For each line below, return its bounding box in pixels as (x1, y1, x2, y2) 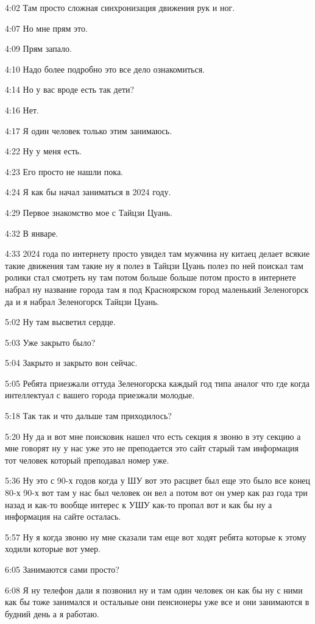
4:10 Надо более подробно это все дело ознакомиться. (5, 62, 205, 75)
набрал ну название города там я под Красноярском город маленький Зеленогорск (5, 282, 309, 295)
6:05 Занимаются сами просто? (5, 563, 119, 575)
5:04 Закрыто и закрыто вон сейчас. (5, 356, 138, 369)
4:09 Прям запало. (5, 42, 72, 55)
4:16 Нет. (5, 103, 39, 116)
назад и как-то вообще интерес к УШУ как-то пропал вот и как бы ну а (5, 498, 272, 511)
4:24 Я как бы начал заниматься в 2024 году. (5, 185, 171, 198)
